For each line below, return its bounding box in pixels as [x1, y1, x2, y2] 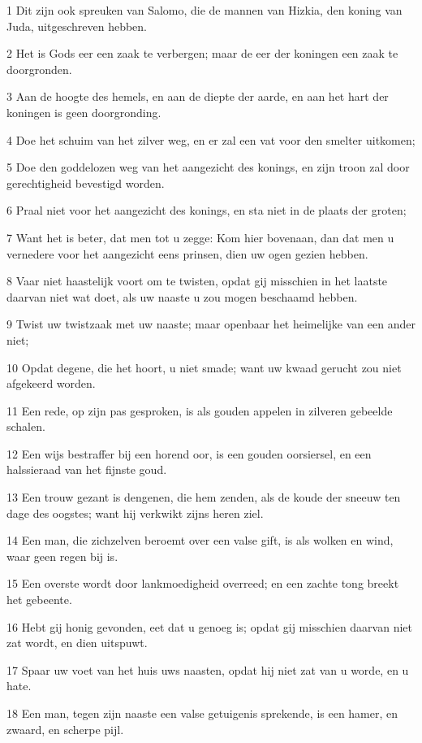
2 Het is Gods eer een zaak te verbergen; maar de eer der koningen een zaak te [6, 45, 398, 62]
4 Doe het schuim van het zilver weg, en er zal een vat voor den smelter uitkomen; [6, 131, 416, 148]
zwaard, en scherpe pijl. [6, 720, 124, 737]
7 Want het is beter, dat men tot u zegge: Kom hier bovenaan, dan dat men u [6, 228, 394, 245]
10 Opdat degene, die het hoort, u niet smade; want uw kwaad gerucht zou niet [6, 358, 402, 376]
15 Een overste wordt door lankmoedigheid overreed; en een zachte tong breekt [6, 575, 399, 592]
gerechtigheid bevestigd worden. [6, 174, 165, 191]
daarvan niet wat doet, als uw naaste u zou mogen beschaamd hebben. [6, 288, 358, 305]
